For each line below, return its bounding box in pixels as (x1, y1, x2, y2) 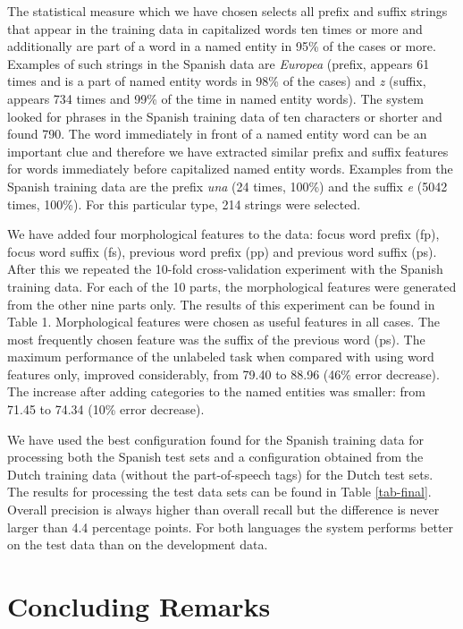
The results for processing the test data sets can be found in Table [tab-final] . (7, 482, 432, 501)
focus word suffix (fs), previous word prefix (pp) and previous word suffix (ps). (7, 242, 437, 260)
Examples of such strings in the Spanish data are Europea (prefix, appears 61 (7, 54, 430, 72)
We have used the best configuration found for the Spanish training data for (7, 429, 424, 448)
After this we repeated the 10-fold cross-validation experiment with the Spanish (7, 259, 443, 278)
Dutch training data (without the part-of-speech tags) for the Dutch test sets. (7, 464, 434, 483)
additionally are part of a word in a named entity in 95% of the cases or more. (7, 37, 436, 55)
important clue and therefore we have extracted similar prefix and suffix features (7, 141, 449, 160)
